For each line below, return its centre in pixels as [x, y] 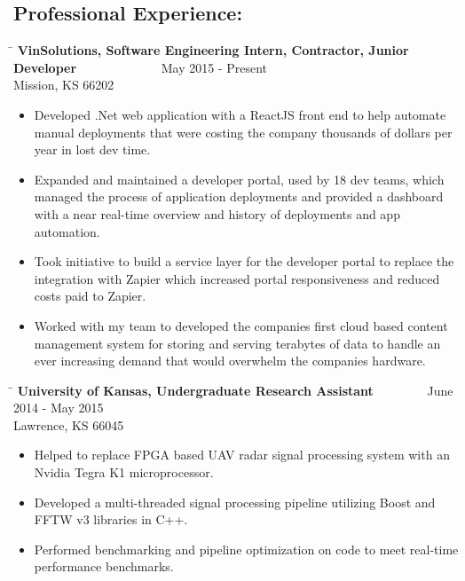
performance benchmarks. [104, 566]
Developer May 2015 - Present [141, 67]
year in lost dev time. [92, 149]
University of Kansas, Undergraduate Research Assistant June [235, 390]
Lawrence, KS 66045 [69, 424]
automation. [67, 231]
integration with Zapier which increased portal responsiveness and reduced [237, 278]
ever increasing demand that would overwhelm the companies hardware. [230, 361]
